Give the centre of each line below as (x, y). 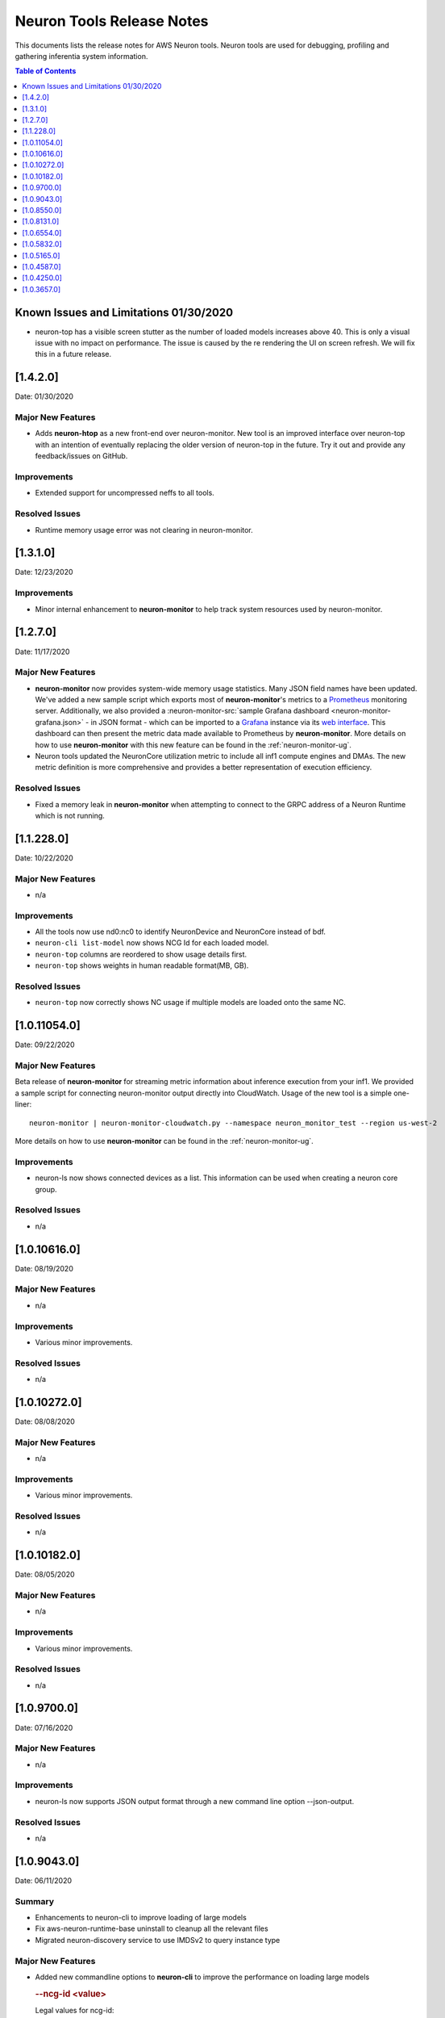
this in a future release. (73, 354)
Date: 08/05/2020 (45, 1575)
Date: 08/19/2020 (44, 1268)
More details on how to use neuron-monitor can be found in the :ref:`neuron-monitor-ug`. (164, 1141)
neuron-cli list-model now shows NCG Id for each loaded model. (152, 943)
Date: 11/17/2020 (42, 651)
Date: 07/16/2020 (44, 1727)
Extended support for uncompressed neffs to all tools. (125, 493)
